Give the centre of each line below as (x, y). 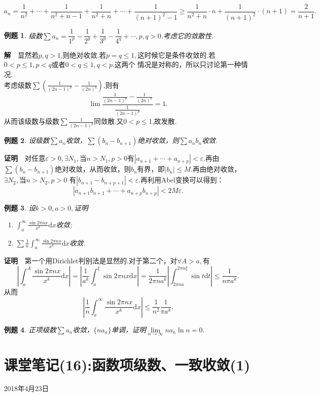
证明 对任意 (25, 158)
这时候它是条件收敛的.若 (176, 54)
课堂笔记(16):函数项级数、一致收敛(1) (127, 364)
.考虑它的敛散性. (187, 35)
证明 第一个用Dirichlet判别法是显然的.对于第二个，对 (91, 261)
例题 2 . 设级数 (27, 140)
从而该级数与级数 (32, 121)
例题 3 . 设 (20, 208)
